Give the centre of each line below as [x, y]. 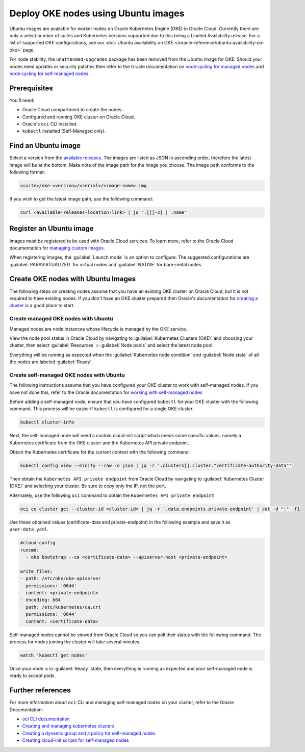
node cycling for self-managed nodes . [50, 73]
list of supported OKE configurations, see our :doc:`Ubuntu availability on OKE [91, 43]
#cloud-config [38, 543]
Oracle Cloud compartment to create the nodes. [72, 110]
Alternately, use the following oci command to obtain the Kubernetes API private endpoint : [113, 495]
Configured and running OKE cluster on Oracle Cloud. [79, 117]
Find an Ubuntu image [45, 146]
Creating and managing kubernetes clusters [68, 726]
